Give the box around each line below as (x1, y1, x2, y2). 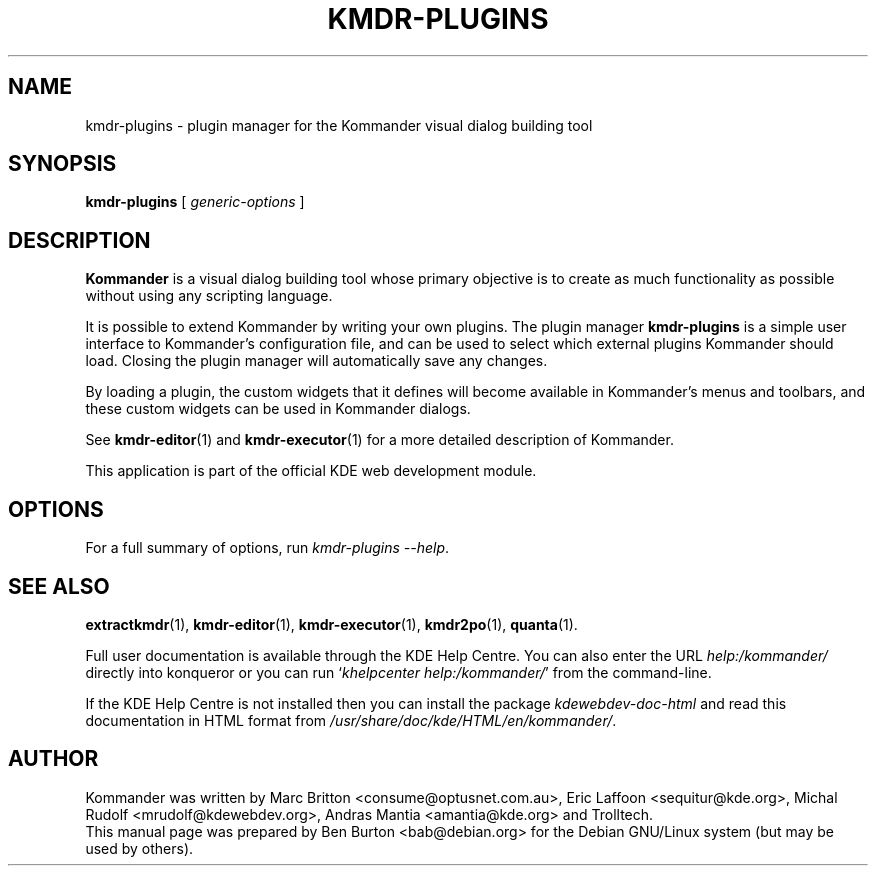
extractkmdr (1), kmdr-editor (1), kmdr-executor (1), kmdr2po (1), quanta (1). (85, 615, 578, 633)
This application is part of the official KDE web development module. (85, 462, 537, 480)
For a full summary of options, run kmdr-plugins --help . (85, 539, 450, 557)
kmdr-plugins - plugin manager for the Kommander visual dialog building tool (85, 116, 593, 134)
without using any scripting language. (85, 287, 333, 305)
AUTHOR (8, 746, 99, 772)
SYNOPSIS (8, 151, 117, 177)
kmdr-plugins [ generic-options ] (85, 193, 305, 211)
